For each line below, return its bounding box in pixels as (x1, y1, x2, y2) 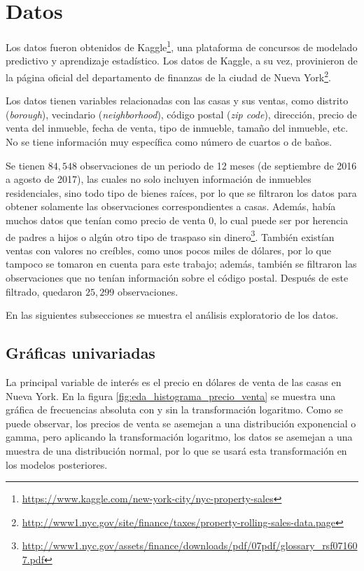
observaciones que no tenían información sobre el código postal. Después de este (6, 270, 349, 284)
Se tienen (6, 158, 45, 172)
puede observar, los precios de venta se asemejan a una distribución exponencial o (6, 415, 356, 430)
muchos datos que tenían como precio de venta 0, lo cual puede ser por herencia (6, 212, 349, 227)
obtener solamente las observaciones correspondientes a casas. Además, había (6, 199, 336, 214)
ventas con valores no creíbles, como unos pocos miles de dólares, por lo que (6, 242, 331, 257)
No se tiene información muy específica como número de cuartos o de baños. (6, 135, 332, 149)
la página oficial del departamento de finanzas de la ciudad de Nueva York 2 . (6, 67, 331, 84)
